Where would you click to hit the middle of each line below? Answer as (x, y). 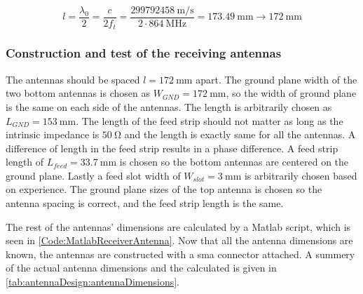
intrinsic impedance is (53, 134)
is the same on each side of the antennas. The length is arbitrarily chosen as (169, 106)
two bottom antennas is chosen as (78, 93)
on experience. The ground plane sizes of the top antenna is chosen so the (164, 189)
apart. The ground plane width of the (276, 79)
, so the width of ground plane (291, 93)
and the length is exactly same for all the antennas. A (240, 134)
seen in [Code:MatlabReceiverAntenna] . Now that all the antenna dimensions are (179, 240)
